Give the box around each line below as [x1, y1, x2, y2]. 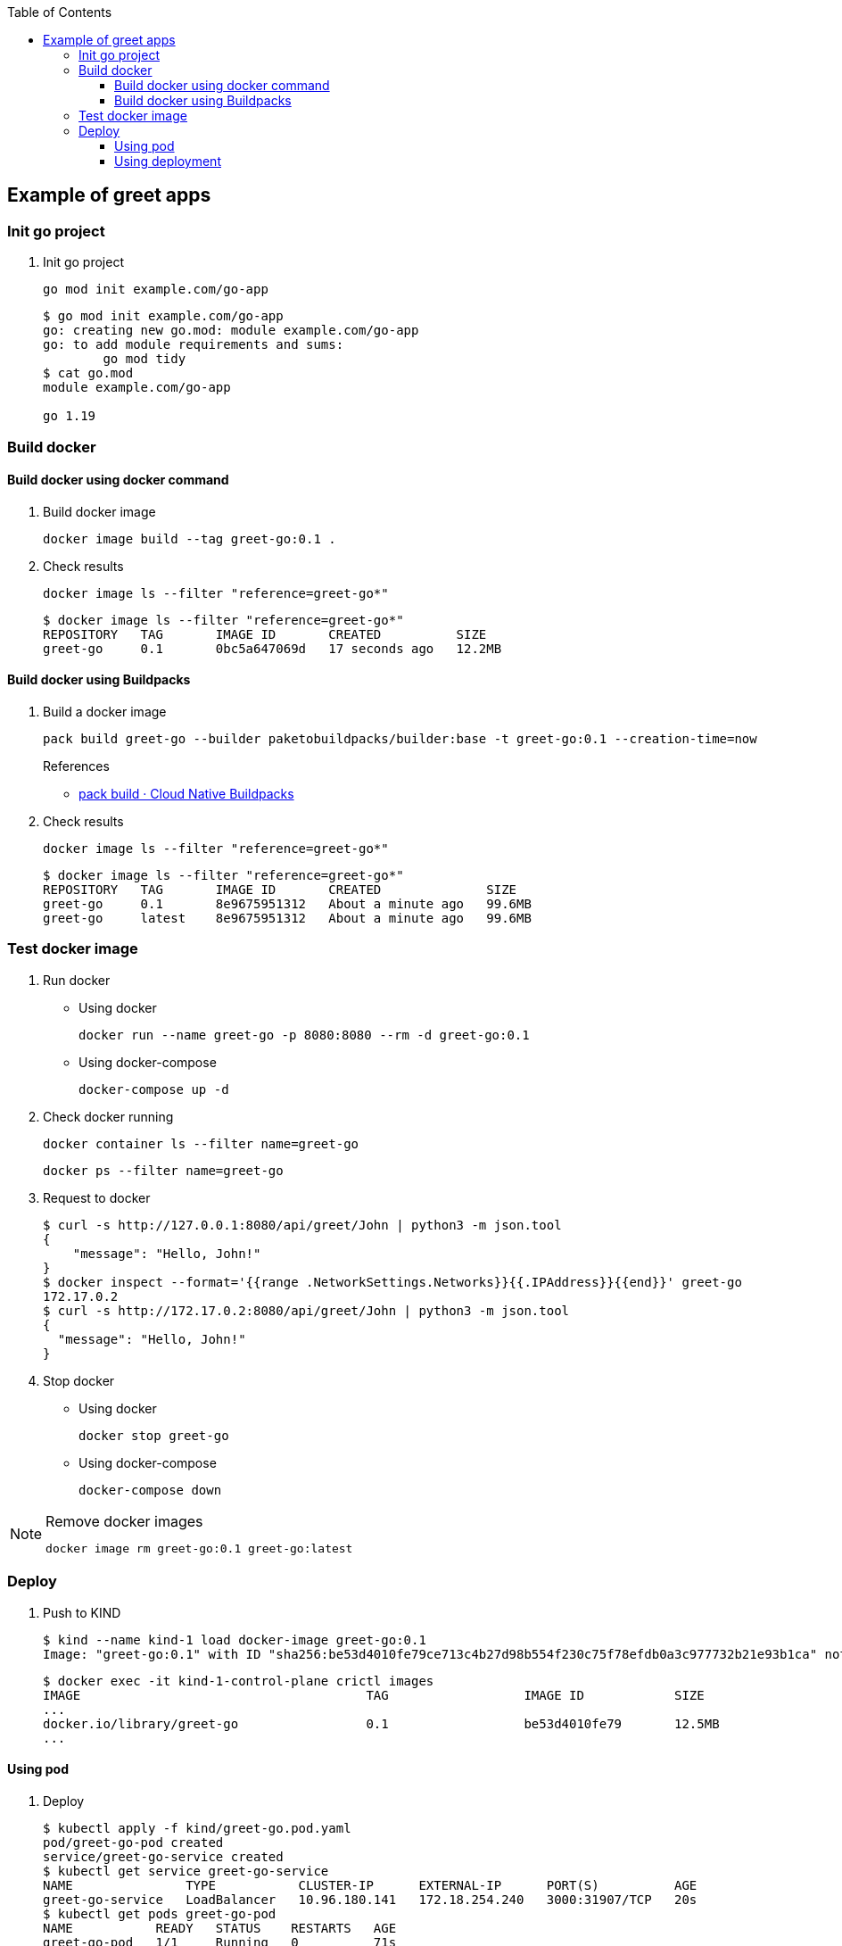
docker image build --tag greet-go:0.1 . [43, 531, 336, 546]
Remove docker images [45, 1511, 203, 1530]
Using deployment [114, 153, 221, 169]
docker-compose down [78, 1482, 222, 1497]
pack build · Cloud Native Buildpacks [78, 786, 294, 802]
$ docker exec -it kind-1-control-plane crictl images [43, 1673, 434, 1688]
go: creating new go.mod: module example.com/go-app [43, 323, 419, 338]
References [43, 758, 110, 774]
